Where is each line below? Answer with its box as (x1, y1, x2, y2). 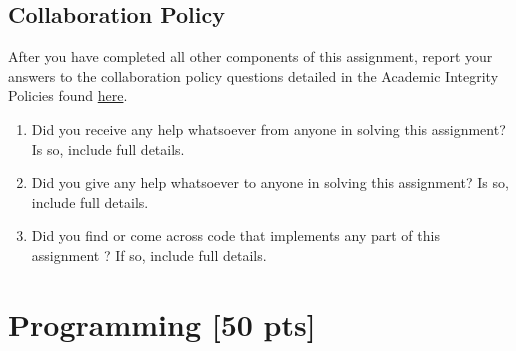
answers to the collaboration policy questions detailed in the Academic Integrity (8, 65, 499, 86)
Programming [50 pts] (8, 303, 316, 344)
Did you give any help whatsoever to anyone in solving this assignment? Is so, (31, 172, 509, 193)
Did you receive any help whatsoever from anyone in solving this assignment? (31, 118, 506, 139)
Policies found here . (8, 85, 128, 106)
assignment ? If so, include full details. (31, 244, 267, 265)
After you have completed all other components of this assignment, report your (8, 46, 493, 67)
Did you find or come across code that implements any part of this (31, 225, 440, 246)
